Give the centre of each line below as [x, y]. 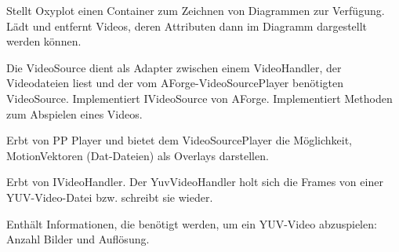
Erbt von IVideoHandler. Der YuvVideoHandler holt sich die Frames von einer [195, 182]
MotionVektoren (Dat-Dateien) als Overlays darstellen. [138, 155]
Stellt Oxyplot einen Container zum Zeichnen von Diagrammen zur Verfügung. [196, 10]
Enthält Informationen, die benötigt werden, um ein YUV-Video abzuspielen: [192, 223]
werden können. [44, 41]
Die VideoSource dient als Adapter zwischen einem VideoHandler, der [174, 67]
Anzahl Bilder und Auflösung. [78, 239]
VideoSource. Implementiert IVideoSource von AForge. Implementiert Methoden [199, 98]
